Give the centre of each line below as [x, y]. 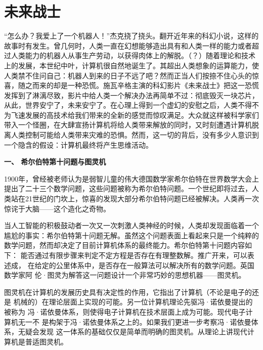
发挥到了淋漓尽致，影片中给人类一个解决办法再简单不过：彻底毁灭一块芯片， [131, 95]
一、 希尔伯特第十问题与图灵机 [55, 162]
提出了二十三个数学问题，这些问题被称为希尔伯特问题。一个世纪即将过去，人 [131, 188]
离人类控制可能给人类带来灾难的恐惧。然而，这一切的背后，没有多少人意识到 [131, 135]
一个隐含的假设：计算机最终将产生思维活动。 [78, 144]
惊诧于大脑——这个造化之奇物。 [57, 208]
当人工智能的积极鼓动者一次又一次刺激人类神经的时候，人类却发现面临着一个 [131, 225]
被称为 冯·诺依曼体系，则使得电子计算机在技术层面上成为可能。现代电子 [125, 311]
